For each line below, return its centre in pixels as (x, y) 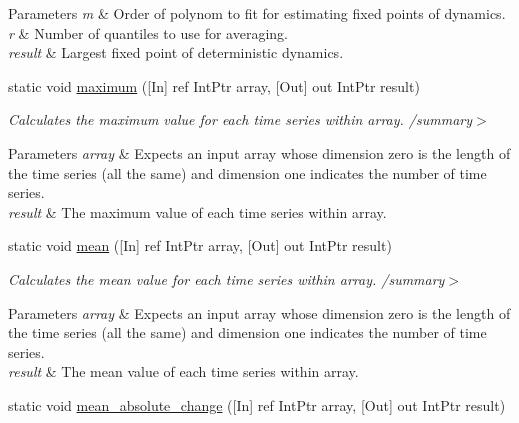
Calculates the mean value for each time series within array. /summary (226, 278)
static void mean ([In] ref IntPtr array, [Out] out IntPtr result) (200, 245)
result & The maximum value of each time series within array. (197, 211)
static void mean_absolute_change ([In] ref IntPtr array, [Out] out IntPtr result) (257, 404)
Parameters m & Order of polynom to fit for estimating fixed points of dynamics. (257, 13)
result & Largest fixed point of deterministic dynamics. (176, 52)
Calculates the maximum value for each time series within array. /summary (240, 119)
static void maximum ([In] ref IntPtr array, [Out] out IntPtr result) (214, 85)
